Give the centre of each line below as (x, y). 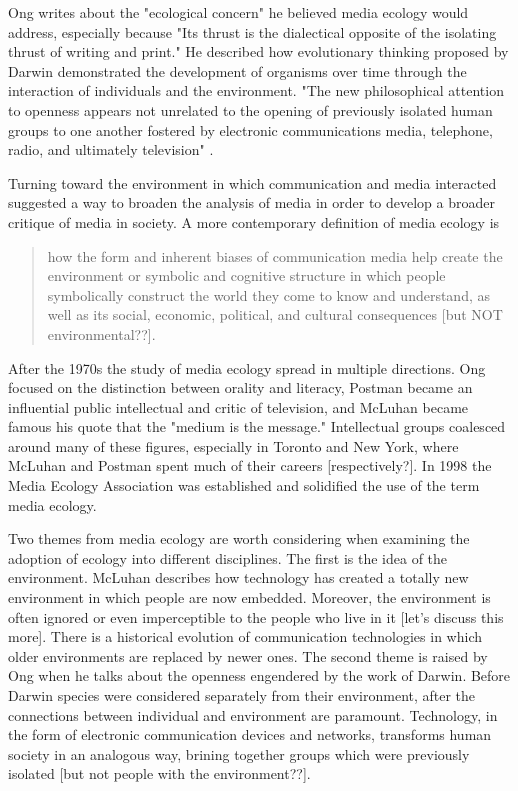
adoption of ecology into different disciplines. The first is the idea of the (228, 557)
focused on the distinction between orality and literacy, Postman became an (240, 387)
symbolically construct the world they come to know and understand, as (268, 294)
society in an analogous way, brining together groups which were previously (239, 753)
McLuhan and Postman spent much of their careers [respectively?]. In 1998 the (250, 465)
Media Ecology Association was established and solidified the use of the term (244, 485)
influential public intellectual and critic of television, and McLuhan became (238, 406)
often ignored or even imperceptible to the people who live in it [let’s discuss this (256, 616)
